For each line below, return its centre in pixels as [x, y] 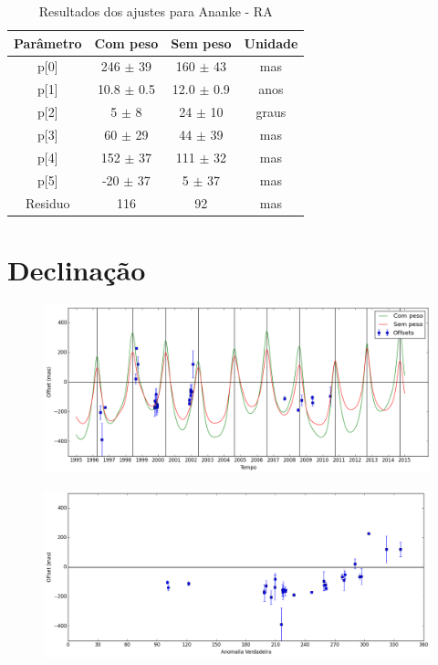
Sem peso [201, 42]
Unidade [271, 42]
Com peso [126, 42]
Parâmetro [48, 42]
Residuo [48, 202]
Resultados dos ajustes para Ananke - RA [156, 11]
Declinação [77, 269]
